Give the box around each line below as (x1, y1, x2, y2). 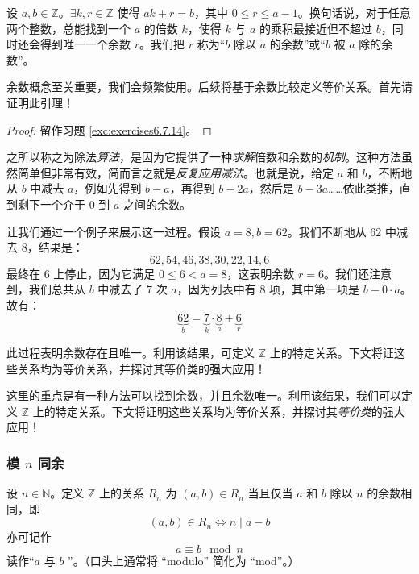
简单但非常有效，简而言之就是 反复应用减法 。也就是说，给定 (17, 164, 334, 181)
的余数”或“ (269, 35, 326, 52)
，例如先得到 (73, 180, 142, 197)
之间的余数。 (123, 195, 192, 212)
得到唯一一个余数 (39, 35, 131, 52)
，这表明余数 (226, 264, 295, 281)
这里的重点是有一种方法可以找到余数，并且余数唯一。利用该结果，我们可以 (6, 387, 401, 404)
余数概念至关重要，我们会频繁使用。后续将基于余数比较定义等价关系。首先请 (6, 78, 413, 95)
